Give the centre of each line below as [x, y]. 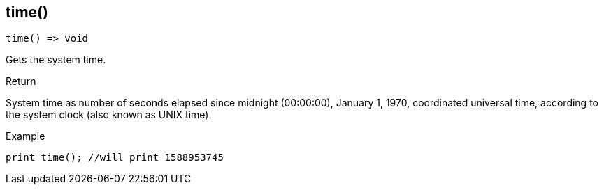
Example [26, 136]
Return [21, 81]
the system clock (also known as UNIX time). [109, 115]
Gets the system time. [56, 60]
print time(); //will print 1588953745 [115, 158]
